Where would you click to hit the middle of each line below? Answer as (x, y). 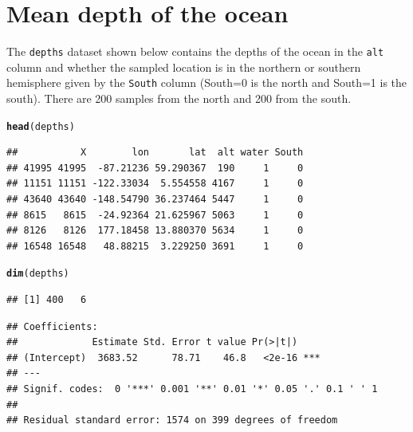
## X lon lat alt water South (155, 153)
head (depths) (41, 126)
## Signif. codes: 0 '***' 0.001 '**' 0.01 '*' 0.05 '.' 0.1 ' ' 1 (192, 389)
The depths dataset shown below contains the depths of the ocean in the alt (195, 51)
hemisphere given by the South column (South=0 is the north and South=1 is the (207, 82)
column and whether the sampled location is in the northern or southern (184, 67)
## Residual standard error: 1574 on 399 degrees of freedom (172, 420)
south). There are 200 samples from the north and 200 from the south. (179, 98)
